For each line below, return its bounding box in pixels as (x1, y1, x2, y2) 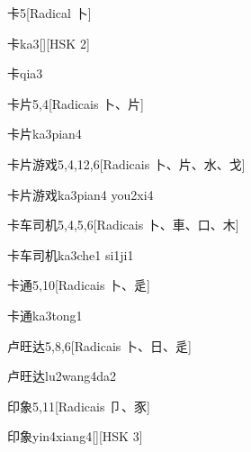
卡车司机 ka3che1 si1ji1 (7, 245, 134, 264)
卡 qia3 (7, 64, 43, 83)
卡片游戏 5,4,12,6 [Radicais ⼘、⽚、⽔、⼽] (7, 154, 246, 173)
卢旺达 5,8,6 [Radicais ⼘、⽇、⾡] (7, 336, 192, 355)
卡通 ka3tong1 (7, 305, 83, 324)
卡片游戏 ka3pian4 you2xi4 (7, 185, 154, 203)
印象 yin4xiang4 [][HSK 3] (7, 427, 143, 446)
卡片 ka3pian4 (7, 124, 82, 143)
